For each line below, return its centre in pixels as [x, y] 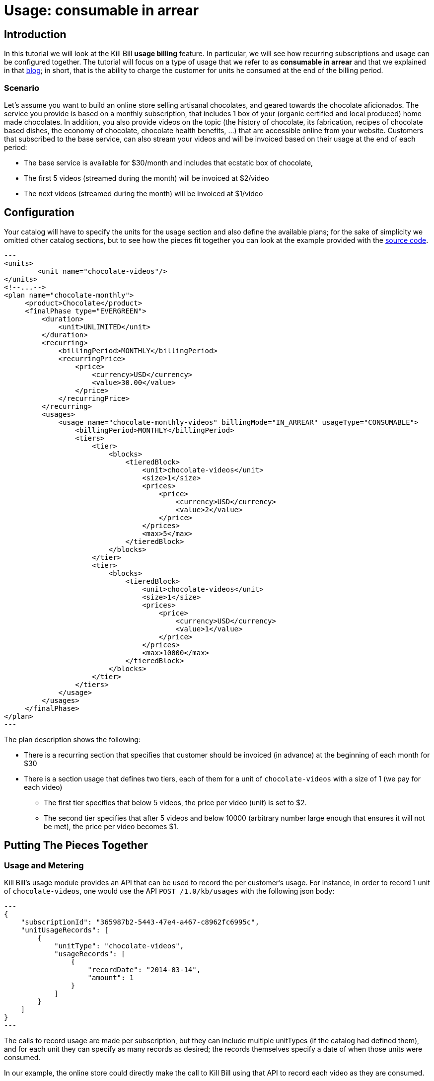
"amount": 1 [111, 977]
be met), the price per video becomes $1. [111, 826]
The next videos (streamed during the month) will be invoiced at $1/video [144, 193]
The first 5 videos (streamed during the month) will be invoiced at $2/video [146, 178]
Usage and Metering [44, 865]
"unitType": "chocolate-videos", [119, 946]
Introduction [35, 34]
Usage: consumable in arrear [102, 10]
